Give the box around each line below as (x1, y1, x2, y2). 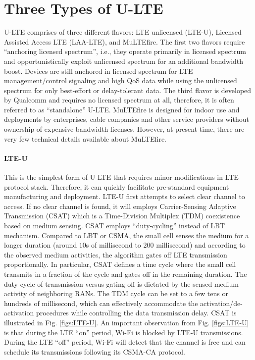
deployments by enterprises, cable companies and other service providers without (4, 114, 249, 124)
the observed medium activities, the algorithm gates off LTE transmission (4, 249, 227, 259)
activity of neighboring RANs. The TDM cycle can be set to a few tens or (4, 288, 228, 299)
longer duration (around (4, 240, 77, 250)
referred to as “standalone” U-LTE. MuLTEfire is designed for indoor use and (4, 104, 240, 114)
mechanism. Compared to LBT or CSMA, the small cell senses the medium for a (4, 230, 249, 240)
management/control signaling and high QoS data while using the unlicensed (4, 75, 237, 86)
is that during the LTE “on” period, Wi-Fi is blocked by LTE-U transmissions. (4, 327, 243, 337)
